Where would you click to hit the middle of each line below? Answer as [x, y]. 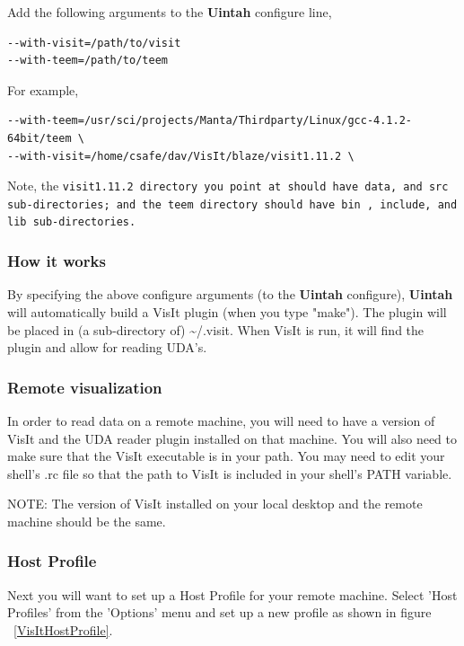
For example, [43, 89]
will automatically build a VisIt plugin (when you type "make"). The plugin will [227, 311]
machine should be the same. [87, 521]
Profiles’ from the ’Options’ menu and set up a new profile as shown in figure [219, 612]
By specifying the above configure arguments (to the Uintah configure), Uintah [230, 294]
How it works [57, 261]
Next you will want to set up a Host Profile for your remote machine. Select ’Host [232, 594]
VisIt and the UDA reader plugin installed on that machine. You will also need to [232, 438]
